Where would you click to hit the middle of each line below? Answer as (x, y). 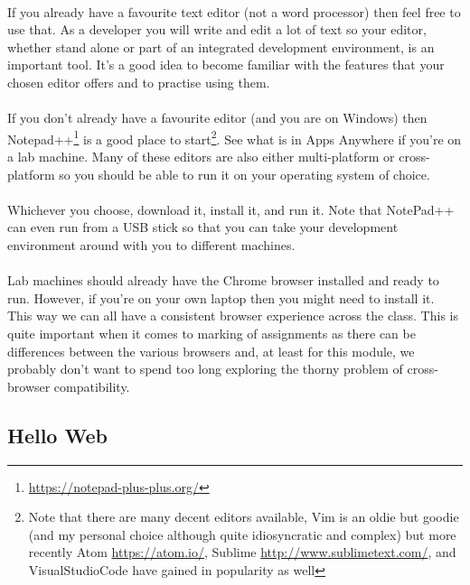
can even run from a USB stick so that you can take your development (203, 227)
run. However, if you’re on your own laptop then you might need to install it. (221, 297)
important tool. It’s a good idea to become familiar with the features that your (226, 65)
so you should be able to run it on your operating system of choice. (244, 174)
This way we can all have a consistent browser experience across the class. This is (233, 316)
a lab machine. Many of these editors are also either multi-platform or (201, 156)
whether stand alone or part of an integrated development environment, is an (221, 46)
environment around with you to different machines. (151, 244)
